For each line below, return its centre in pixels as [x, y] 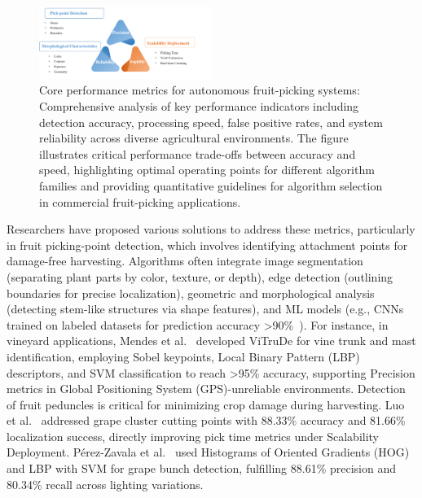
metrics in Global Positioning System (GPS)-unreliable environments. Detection [206, 389]
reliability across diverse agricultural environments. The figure [194, 138]
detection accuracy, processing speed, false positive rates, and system [211, 122]
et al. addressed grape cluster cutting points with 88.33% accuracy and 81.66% [206, 420]
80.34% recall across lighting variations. [105, 484]
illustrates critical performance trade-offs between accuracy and [198, 153]
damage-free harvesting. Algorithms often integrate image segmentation [185, 261]
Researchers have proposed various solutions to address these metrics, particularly [211, 229]
